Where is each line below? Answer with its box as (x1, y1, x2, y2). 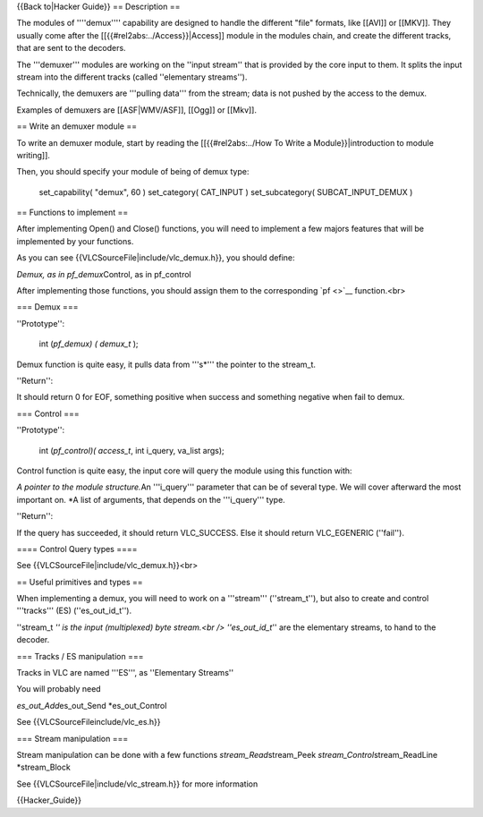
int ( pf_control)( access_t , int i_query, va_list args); (38, 445, 225, 455)
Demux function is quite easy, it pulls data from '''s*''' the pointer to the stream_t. (16, 359, 317, 370)
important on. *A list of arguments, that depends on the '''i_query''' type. (16, 494, 285, 505)
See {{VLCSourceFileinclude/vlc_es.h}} (16, 717, 161, 728)
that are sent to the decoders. (16, 43, 126, 54)
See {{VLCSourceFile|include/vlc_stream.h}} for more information (16, 779, 258, 789)
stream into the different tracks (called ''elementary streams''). (16, 72, 248, 82)
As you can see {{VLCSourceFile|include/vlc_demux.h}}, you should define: (16, 252, 295, 263)
